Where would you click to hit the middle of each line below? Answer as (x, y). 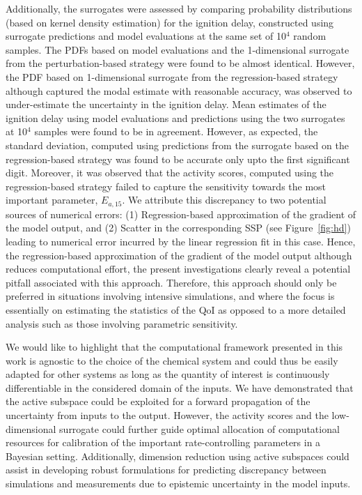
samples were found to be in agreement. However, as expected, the (176, 131)
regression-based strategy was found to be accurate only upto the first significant (178, 159)
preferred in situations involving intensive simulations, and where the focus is (170, 296)
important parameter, (52, 200)
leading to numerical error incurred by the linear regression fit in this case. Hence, (181, 241)
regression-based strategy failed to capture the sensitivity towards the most (166, 186)
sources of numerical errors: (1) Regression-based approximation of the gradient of (181, 214)
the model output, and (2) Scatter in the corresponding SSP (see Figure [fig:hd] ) (178, 228)
